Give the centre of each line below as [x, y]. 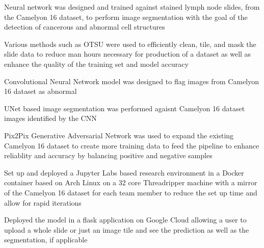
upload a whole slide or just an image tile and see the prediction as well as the [127, 229]
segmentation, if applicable [46, 240]
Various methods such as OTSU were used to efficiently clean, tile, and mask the [130, 44]
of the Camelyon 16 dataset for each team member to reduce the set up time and [131, 192]
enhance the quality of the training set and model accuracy [96, 64]
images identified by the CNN [50, 118]
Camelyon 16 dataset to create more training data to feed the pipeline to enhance [132, 145]
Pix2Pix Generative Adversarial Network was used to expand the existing [119, 135]
